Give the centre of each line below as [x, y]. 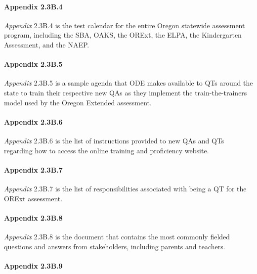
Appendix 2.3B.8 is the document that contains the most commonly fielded [117, 236]
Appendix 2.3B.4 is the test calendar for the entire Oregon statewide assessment [125, 25]
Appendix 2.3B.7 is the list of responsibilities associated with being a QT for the [125, 188]
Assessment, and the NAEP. [47, 44]
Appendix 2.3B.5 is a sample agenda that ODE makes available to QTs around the [128, 83]
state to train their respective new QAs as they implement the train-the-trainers [126, 92]
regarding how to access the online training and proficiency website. [107, 150]
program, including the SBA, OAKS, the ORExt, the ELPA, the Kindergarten [123, 35]
